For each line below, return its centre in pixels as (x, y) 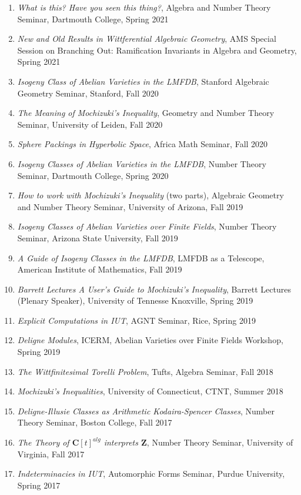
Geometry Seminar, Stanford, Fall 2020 (88, 93)
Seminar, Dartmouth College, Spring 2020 (93, 175)
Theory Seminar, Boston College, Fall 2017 (95, 422)
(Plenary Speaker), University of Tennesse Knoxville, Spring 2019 (135, 300)
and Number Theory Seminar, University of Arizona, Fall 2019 (130, 206)
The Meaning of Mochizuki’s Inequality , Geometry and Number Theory (146, 113)
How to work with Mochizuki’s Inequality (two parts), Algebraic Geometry (150, 195)
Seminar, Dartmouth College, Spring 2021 (93, 19)
